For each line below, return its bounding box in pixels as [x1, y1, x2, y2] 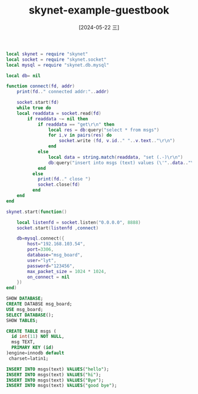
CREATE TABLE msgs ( [6, 328, 57, 334]
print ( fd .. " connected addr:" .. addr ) [16, 89, 110, 95]
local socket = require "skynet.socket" [6, 57, 107, 63]
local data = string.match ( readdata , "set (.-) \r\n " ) [48, 154, 183, 160]
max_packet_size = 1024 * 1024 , [27, 268, 107, 274]
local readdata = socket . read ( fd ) [16, 110, 101, 116]
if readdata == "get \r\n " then [37, 122, 115, 127]
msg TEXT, [11, 339, 35, 345]
